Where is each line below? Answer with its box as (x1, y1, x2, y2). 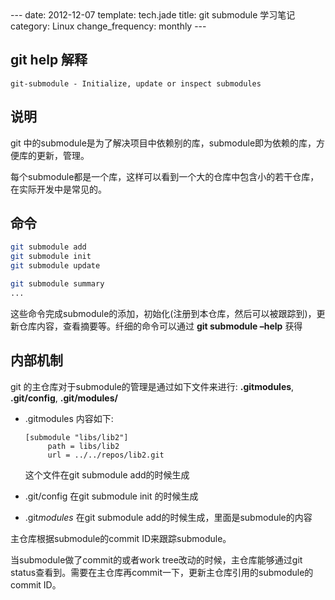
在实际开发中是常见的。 (10, 183, 107, 195)
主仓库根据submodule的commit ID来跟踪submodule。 (10, 532, 232, 544)
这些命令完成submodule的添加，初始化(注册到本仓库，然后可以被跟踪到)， (10, 307, 317, 319)
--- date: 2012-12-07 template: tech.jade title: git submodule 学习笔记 (10, 9, 296, 21)
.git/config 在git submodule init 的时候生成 (24, 490, 199, 502)
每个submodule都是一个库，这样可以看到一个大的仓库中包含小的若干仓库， (10, 170, 320, 182)
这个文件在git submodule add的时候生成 (24, 468, 190, 481)
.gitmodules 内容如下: (24, 412, 114, 424)
